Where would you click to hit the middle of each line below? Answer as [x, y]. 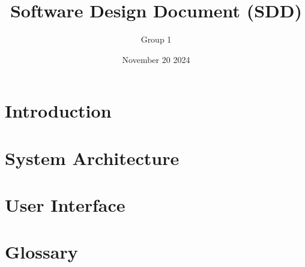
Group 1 [156, 39]
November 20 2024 [156, 59]
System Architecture [92, 157]
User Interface [65, 205]
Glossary [41, 252]
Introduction [58, 111]
